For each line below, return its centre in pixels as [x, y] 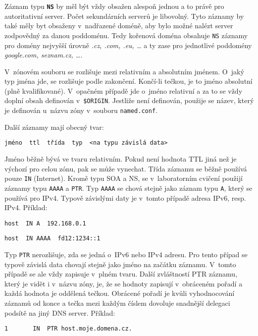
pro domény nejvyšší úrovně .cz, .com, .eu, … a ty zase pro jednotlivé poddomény [128, 45]
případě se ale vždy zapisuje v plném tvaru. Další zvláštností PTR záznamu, [121, 274]
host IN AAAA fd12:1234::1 [52, 239]
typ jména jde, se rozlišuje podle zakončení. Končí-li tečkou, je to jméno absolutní [129, 81]
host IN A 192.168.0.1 [45, 223]
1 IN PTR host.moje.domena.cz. [68, 329]
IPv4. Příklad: [26, 207]
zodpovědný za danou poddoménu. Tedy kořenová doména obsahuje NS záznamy [126, 35]
